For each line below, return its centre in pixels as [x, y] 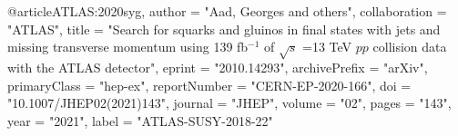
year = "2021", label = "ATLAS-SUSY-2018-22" [140, 120]
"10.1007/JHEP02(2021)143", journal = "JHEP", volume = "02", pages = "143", [229, 103]
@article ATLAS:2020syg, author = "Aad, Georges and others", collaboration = [227, 11]
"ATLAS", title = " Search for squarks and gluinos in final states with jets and [224, 29]
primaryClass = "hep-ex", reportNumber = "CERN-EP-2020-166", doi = [209, 85]
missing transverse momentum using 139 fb [128, 47]
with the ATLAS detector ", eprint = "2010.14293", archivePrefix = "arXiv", [218, 67]
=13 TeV [327, 47]
